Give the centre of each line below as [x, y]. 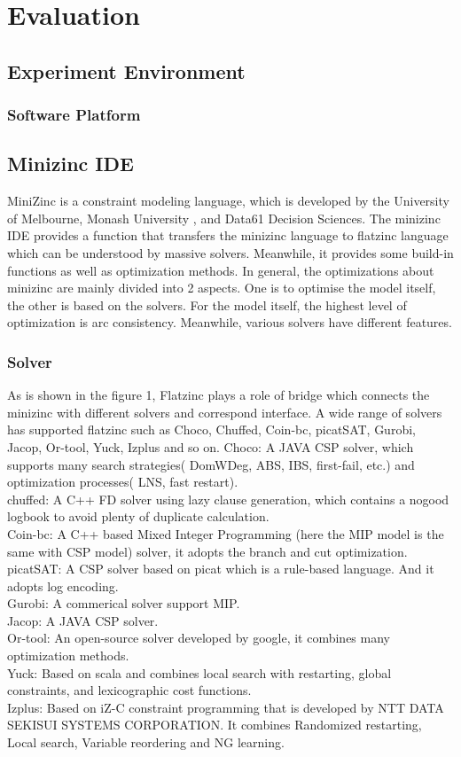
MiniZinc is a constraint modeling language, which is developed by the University [228, 201]
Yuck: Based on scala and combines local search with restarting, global [199, 672]
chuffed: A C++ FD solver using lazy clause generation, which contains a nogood [228, 499]
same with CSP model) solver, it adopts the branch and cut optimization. [207, 551]
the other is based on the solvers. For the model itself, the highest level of [207, 304]
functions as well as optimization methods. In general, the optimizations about [221, 270]
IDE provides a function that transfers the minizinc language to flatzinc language [228, 235]
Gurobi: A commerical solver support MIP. [124, 603]
